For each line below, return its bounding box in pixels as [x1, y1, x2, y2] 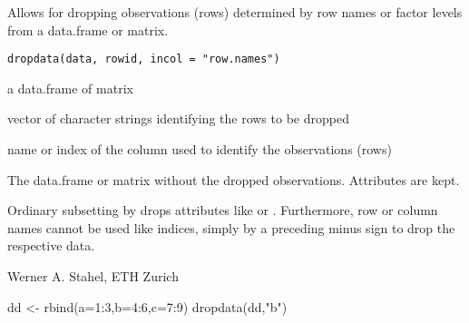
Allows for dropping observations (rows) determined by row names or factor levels [7, 3, 463, 21]
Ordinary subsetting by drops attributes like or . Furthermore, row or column [7, 201, 438, 220]
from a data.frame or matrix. [7, 20, 169, 39]
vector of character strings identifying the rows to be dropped [7, 109, 349, 128]
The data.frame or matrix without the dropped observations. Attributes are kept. [7, 170, 460, 189]
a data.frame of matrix [7, 78, 133, 97]
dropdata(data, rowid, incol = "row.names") [7, 53, 280, 66]
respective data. [7, 236, 95, 255]
